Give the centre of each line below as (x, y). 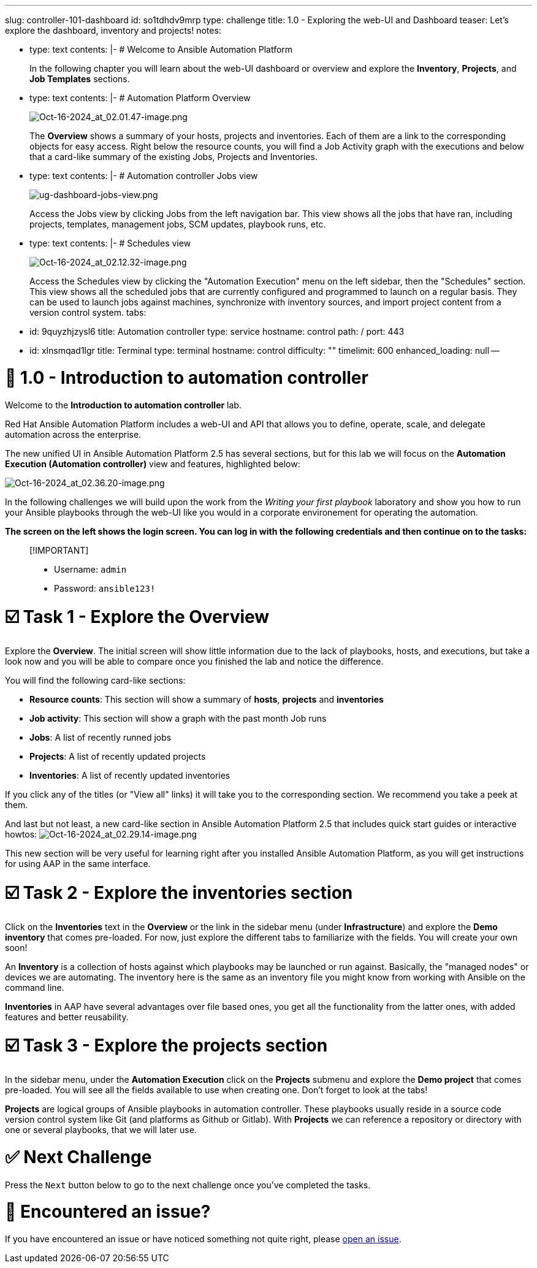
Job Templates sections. (80, 79)
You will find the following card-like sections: (95, 680)
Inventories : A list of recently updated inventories (130, 775)
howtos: (21, 834)
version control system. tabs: (88, 312)
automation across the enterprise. (73, 434)
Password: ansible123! (105, 588)
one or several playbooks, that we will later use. (101, 1130)
